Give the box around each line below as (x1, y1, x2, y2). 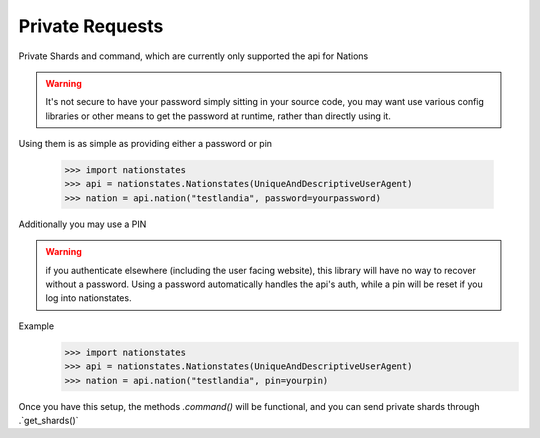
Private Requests (18, 15, 164, 37)
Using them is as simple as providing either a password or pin (18, 138, 273, 150)
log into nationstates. (45, 292, 132, 304)
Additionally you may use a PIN (18, 218, 147, 230)
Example (18, 320, 55, 332)
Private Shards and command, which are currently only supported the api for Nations (18, 50, 369, 62)
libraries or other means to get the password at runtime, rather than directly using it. (45, 110, 392, 122)
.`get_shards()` (18, 414, 79, 426)
